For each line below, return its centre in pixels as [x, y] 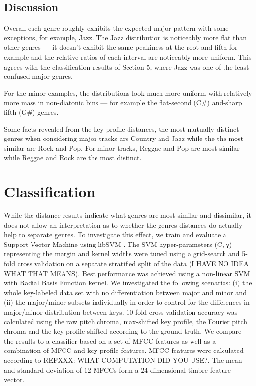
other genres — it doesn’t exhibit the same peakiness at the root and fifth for [121, 47]
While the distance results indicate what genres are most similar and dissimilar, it [128, 215]
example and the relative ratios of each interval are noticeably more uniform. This [128, 56]
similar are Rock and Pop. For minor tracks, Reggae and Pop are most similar [122, 148]
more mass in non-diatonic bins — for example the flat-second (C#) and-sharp [123, 102]
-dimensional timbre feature [190, 369]
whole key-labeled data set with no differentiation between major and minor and [125, 292]
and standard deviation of [43, 369]
